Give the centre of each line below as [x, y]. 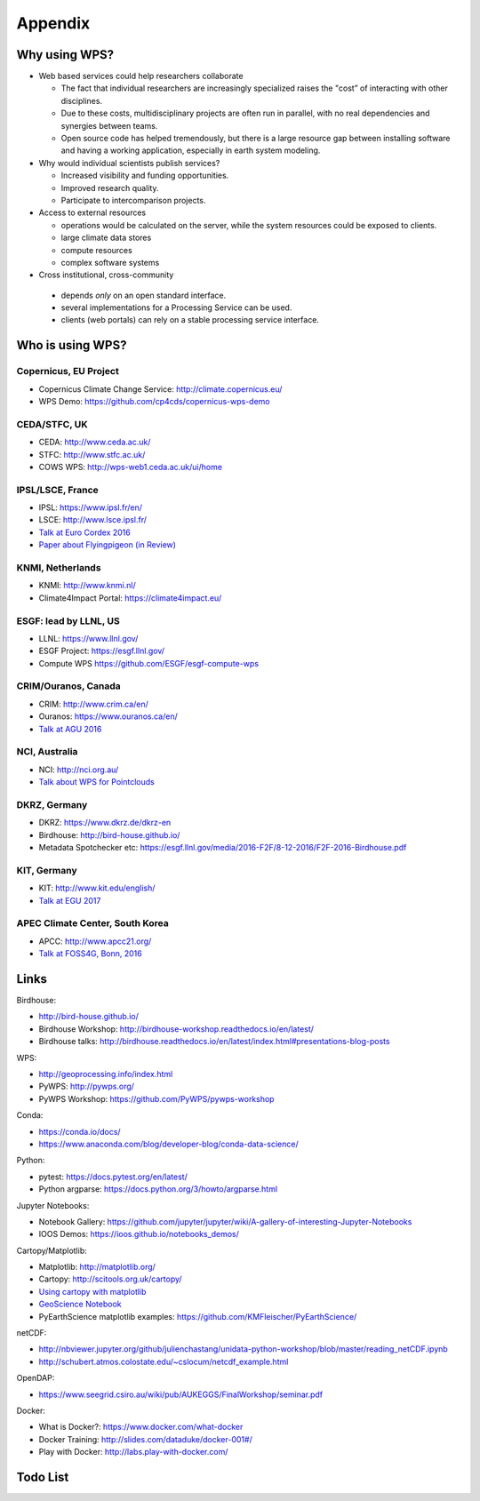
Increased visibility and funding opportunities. [145, 176]
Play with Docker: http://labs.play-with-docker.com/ [133, 1452]
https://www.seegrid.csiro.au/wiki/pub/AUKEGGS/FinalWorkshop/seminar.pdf [181, 1394]
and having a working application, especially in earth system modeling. [191, 150]
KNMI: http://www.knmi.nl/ [88, 586]
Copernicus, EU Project [68, 371]
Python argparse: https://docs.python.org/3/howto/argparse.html [158, 1189]
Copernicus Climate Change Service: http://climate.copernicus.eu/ [160, 389]
